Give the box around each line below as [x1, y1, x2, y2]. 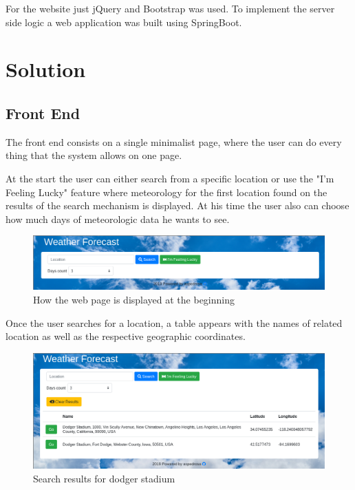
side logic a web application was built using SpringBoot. [6, 14, 242, 29]
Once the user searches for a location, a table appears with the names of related [6, 315, 343, 330]
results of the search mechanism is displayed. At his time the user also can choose [6, 198, 349, 213]
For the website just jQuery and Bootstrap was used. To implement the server [6, 1, 335, 15]
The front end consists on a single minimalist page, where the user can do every [6, 134, 342, 149]
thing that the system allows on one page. [6, 148, 182, 162]
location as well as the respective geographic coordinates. [6, 329, 246, 343]
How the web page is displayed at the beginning [33, 292, 235, 306]
